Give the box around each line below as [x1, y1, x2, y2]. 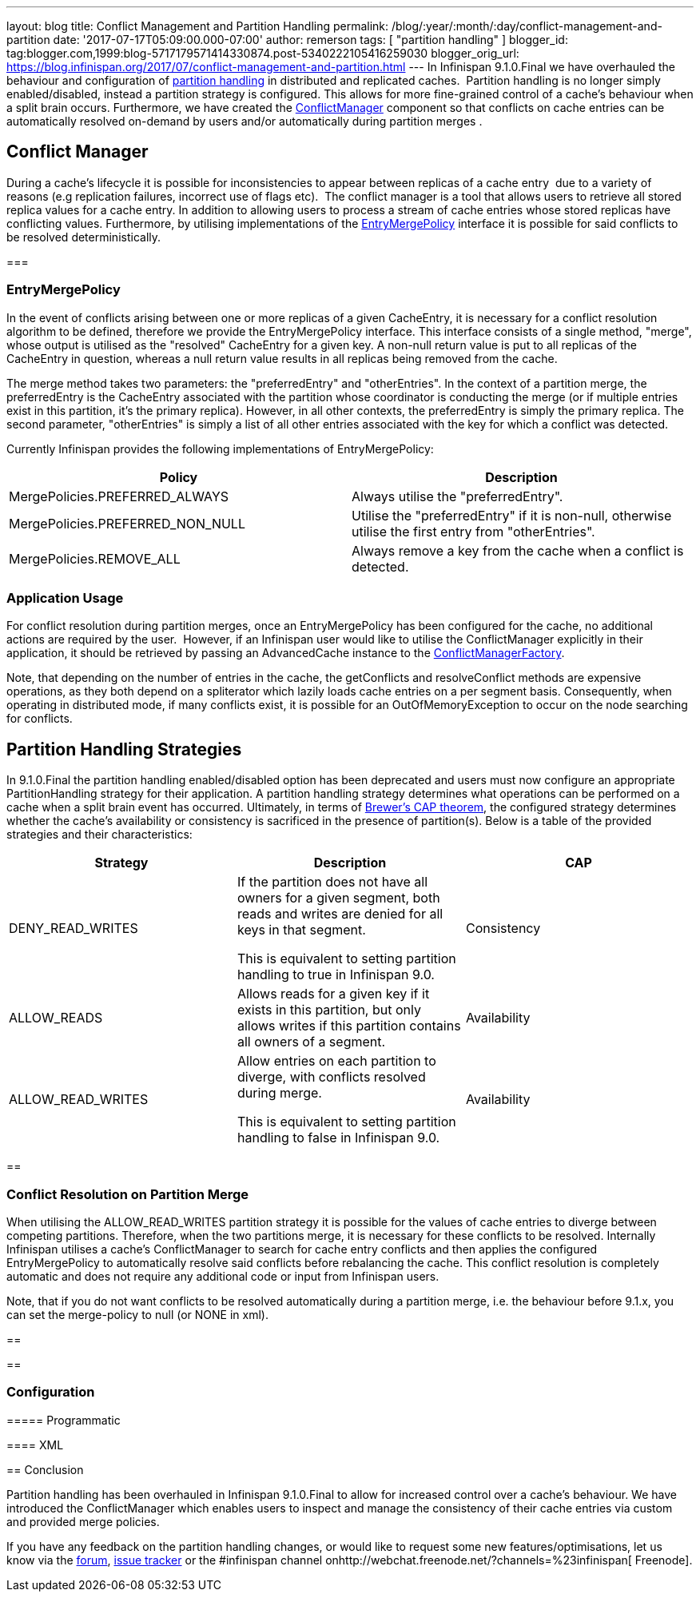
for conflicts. [6, 711, 73, 726]
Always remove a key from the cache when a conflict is [352, 542, 684, 559]
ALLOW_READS [9, 1010, 103, 1026]
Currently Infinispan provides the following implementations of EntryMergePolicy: [6, 441, 434, 456]
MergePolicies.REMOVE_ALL [9, 550, 181, 567]
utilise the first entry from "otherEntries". [352, 523, 595, 540]
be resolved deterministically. [6, 229, 161, 244]
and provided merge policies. [6, 1514, 160, 1528]
